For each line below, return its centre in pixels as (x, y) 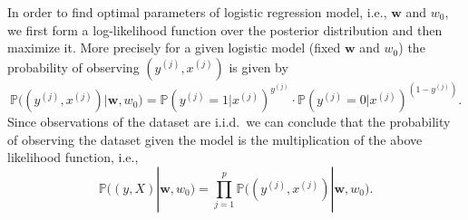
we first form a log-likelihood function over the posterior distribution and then (225, 29)
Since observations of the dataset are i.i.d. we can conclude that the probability (229, 122)
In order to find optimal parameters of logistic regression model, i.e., (197, 12)
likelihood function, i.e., (73, 157)
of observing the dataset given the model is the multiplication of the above (215, 139)
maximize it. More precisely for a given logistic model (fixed (174, 48)
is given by (258, 67)
